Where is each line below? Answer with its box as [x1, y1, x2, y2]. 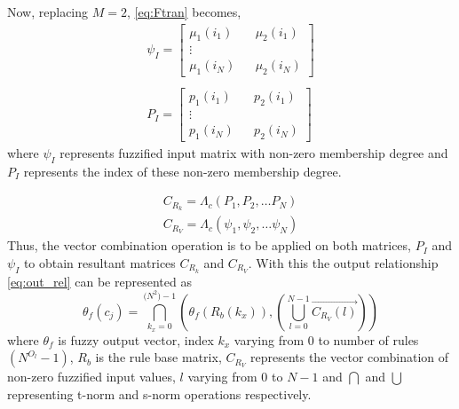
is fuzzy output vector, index [58, 330, 214, 349]
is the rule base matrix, [95, 348, 222, 366]
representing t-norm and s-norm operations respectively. [7, 384, 312, 403]
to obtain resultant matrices [23, 253, 176, 271]
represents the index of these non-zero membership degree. [23, 161, 342, 180]
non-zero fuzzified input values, [7, 367, 176, 386]
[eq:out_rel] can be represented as [7, 271, 192, 290]
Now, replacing [7, 3, 89, 20]
